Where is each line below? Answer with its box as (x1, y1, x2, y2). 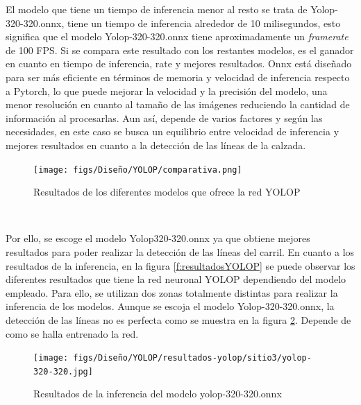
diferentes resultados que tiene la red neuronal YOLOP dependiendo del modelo (6, 272, 346, 286)
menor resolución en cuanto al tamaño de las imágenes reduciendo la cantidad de (6, 97, 350, 112)
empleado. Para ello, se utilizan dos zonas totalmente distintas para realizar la (6, 285, 338, 300)
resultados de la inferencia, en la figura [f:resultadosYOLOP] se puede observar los (6, 258, 355, 273)
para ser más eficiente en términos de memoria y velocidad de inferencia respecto (6, 69, 350, 84)
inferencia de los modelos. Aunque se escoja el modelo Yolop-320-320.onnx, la (6, 299, 335, 313)
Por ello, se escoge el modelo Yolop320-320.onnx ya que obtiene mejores (6, 231, 310, 245)
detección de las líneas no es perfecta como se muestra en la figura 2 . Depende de (6, 312, 351, 327)
